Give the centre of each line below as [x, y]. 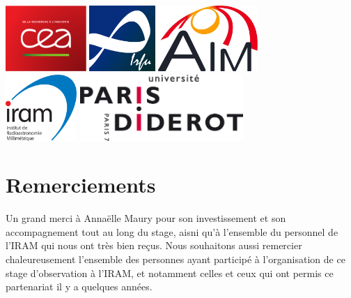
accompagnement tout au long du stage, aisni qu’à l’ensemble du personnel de [172, 231]
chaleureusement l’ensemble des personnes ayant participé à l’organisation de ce [175, 259]
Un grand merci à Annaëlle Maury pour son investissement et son [146, 218]
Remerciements [81, 185]
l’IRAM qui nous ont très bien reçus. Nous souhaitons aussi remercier [154, 245]
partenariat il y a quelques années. [79, 286]
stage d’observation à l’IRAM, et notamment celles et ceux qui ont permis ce [170, 273]
